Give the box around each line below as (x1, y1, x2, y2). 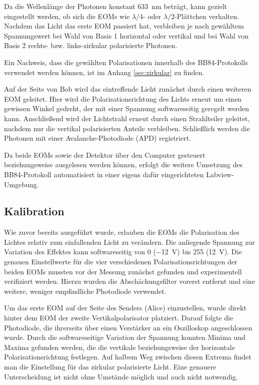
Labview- (206, 169, 234, 179)
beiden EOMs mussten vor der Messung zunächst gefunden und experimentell (4, 266, 242, 276)
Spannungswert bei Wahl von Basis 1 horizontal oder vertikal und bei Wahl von (4, 30, 249, 41)
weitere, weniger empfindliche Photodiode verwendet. (4, 285, 166, 296)
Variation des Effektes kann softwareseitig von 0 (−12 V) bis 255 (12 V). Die (4, 246, 242, 257)
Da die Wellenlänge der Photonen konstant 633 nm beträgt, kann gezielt (4, 1, 227, 11)
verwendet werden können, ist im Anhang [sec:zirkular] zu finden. (4, 67, 204, 77)
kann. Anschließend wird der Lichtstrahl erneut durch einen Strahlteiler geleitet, (4, 113, 250, 123)
